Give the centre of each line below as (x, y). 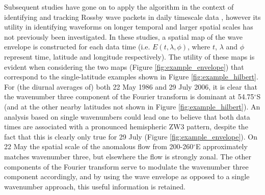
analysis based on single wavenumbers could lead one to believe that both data (127, 116)
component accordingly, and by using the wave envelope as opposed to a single (127, 176)
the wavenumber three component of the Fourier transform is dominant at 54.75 (129, 96)
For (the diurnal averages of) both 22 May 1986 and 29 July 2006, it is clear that (131, 86)
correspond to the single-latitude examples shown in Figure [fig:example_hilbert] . (131, 77)
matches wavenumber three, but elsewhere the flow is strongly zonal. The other (128, 156)
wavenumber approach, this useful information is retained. (95, 186)
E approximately (222, 146)
